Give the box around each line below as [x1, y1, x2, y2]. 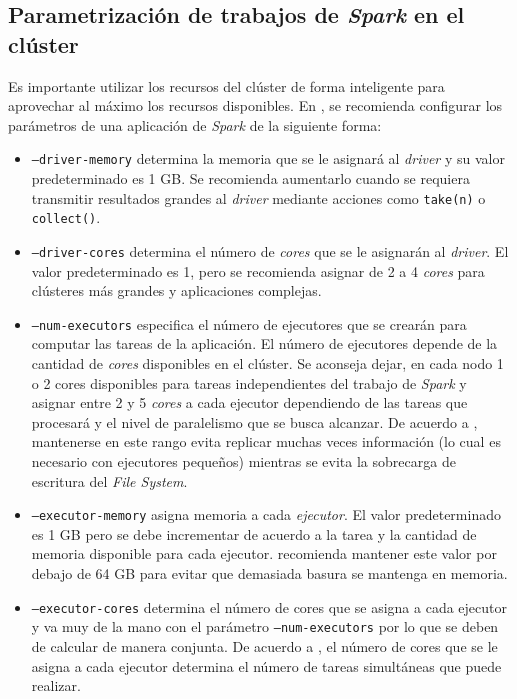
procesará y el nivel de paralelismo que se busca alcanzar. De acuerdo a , [31, 411, 478, 432]
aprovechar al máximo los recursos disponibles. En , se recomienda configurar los [8, 95, 503, 116]
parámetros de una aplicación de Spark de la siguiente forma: [8, 114, 382, 135]
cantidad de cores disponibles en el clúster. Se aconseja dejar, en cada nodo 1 [31, 353, 504, 374]
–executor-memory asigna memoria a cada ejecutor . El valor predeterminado [31, 504, 501, 525]
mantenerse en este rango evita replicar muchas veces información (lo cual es [31, 431, 501, 452]
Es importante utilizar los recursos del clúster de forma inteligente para [8, 75, 445, 96]
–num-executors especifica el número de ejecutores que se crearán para [31, 313, 467, 334]
